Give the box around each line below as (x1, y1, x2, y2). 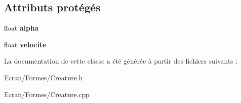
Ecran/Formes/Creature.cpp (4, 89, 90, 99)
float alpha (4, 23, 39, 33)
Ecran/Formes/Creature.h (4, 72, 83, 82)
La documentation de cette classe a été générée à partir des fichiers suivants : (4, 56, 238, 66)
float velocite (4, 39, 46, 49)
